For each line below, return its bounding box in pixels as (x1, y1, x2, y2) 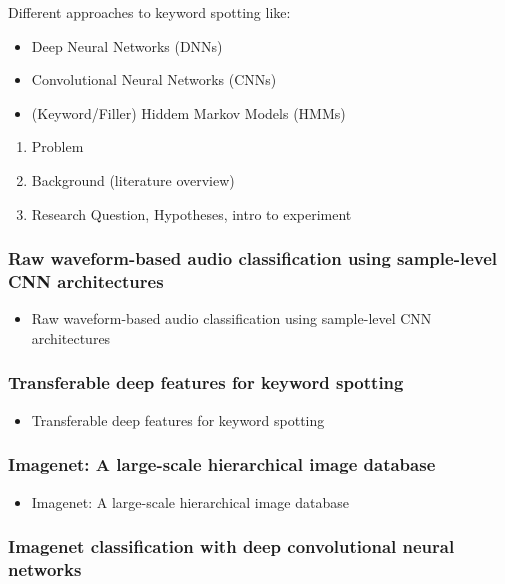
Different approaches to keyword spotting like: (8, 2, 291, 22)
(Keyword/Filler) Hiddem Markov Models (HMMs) (31, 102, 346, 123)
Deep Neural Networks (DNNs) (31, 35, 223, 56)
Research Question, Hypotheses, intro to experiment (31, 203, 352, 224)
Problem (31, 136, 84, 157)
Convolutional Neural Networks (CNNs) (31, 69, 277, 90)
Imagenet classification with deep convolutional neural (8, 534, 455, 559)
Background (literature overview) (31, 169, 235, 190)
